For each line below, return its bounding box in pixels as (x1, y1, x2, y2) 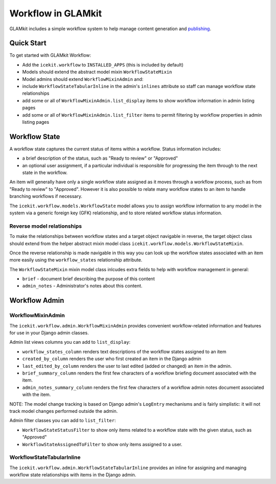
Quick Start (9, 39, 47, 48)
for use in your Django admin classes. (9, 330, 89, 336)
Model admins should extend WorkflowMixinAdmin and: (22, 76, 144, 82)
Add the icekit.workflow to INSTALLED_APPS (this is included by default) (22, 61, 184, 68)
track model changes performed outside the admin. (9, 408, 118, 414)
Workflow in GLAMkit (9, 8, 102, 19)
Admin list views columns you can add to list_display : (9, 339, 130, 345)
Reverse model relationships (9, 223, 82, 230)
